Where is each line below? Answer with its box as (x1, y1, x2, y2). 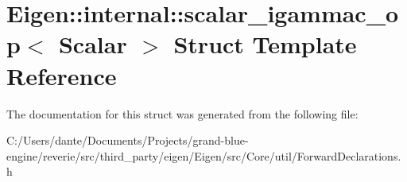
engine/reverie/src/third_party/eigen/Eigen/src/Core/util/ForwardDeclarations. (6, 147, 401, 164)
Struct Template (173, 28, 357, 60)
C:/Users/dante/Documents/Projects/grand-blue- (6, 132, 249, 149)
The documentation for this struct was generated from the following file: (6, 105, 359, 122)
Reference (6, 59, 117, 91)
